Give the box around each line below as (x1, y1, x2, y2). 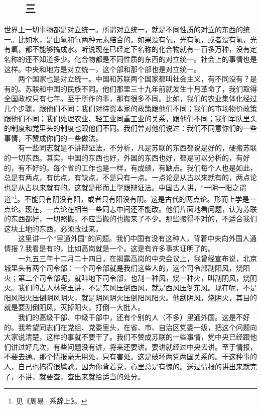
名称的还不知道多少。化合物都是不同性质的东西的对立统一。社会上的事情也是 (4, 53, 257, 64)
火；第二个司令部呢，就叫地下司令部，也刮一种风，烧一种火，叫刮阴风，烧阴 (4, 272, 257, 283)
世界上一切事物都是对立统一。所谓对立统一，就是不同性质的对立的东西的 (4, 24, 243, 35)
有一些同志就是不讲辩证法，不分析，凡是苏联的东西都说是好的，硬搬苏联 (18, 142, 257, 153)
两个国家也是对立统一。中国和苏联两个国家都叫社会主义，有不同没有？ (18, 73, 250, 84)
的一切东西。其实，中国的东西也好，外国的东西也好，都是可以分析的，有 (4, 152, 243, 162)
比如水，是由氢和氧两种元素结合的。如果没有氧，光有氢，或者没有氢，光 (18, 34, 257, 44)
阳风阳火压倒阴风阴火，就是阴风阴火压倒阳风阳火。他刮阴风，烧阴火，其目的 (4, 292, 257, 302)
